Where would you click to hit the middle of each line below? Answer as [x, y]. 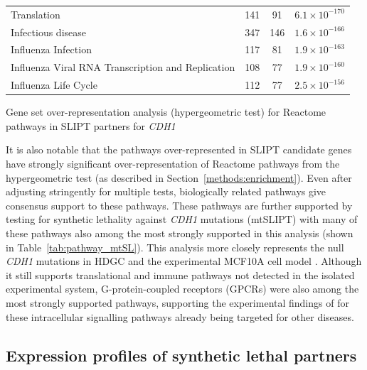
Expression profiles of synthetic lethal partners [181, 355]
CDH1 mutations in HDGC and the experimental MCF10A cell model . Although [184, 261]
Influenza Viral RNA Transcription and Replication [123, 67]
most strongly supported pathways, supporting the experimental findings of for [177, 302]
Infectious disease [48, 32]
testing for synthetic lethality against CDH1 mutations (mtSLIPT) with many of [182, 219]
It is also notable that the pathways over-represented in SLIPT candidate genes [179, 149]
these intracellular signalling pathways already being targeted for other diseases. [180, 316]
